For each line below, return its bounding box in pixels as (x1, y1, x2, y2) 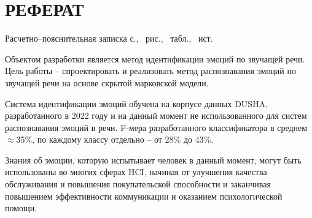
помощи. (5, 201, 37, 214)
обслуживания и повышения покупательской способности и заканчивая (5, 178, 271, 190)
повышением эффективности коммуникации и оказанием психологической (5, 189, 283, 202)
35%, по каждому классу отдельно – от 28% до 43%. (16, 133, 214, 146)
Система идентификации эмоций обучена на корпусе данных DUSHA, (5, 97, 268, 110)
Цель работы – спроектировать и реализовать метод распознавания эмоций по (5, 64, 297, 77)
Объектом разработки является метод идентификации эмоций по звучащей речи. (5, 52, 305, 65)
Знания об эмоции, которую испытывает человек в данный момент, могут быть (5, 153, 302, 166)
